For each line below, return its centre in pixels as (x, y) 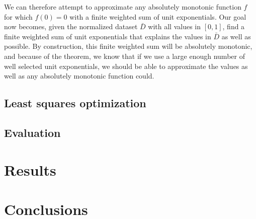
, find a (234, 26)
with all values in (174, 26)
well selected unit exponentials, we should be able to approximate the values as (126, 66)
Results (30, 169)
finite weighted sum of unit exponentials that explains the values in (108, 36)
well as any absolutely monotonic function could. (79, 76)
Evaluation (32, 132)
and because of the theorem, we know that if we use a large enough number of (124, 56)
